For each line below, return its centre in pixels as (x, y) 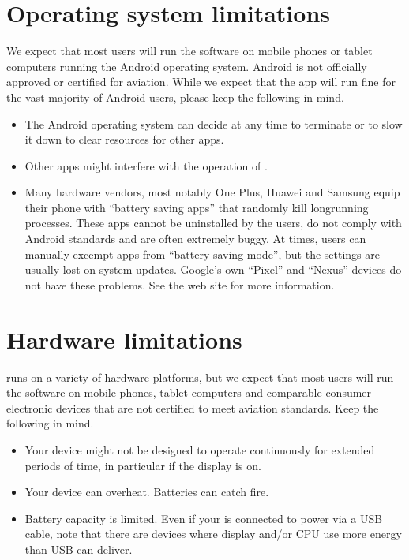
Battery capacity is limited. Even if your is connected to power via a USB (204, 518)
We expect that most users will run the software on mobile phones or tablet (189, 51)
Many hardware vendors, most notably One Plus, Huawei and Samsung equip (212, 192)
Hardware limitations (124, 339)
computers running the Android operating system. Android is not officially (187, 66)
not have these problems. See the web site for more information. (180, 284)
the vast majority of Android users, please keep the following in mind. (175, 97)
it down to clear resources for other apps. (124, 139)
